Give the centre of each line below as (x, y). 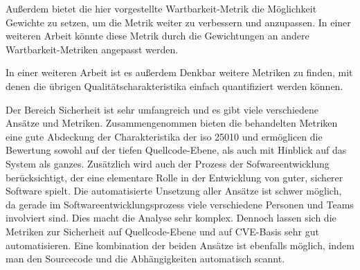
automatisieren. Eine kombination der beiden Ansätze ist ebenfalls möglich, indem (180, 245)
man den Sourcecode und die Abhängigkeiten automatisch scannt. (145, 259)
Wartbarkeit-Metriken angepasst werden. (92, 49)
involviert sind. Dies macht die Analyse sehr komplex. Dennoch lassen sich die (171, 218)
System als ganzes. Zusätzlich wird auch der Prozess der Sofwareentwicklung (168, 163)
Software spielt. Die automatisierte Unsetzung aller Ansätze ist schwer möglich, (174, 191)
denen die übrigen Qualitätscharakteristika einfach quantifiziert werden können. (174, 85)
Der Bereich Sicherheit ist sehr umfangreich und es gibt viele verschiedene (162, 109)
